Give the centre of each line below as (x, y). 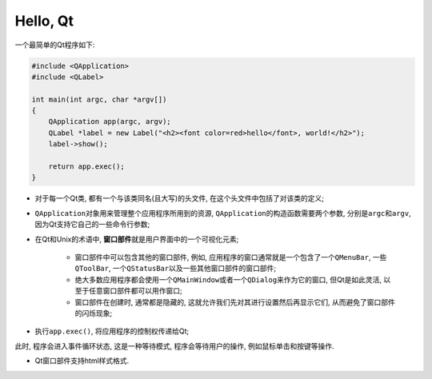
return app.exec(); (87, 167)
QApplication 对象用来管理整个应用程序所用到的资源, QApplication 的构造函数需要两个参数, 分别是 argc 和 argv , (223, 213)
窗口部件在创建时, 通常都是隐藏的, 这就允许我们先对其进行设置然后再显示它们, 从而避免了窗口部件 (235, 302)
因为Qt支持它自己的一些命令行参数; (92, 225)
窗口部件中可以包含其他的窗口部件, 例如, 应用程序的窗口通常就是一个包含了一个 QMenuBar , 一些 (231, 257)
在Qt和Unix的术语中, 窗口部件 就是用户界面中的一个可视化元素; (137, 239)
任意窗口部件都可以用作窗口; (136, 291)
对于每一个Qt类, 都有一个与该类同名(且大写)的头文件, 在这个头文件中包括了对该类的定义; (179, 198)
